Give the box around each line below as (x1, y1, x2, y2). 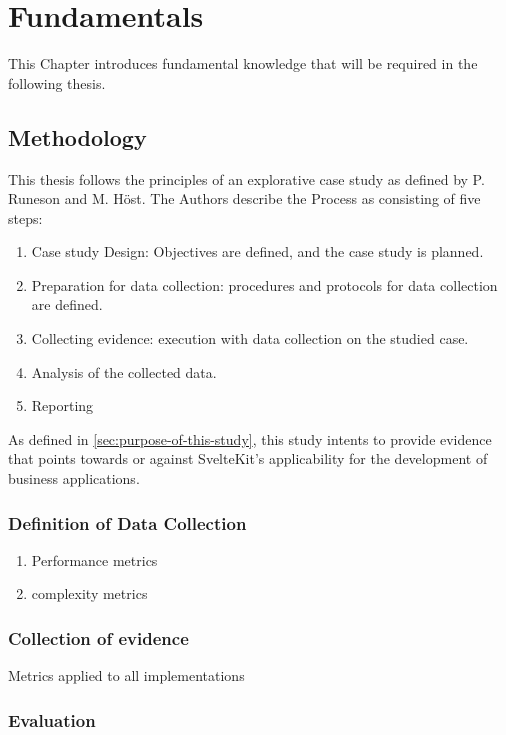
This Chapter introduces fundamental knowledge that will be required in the (8, 53, 478, 74)
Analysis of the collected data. (31, 361, 217, 382)
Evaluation (8, 707, 96, 732)
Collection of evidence (8, 625, 189, 650)
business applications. (8, 468, 140, 489)
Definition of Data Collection (8, 510, 247, 535)
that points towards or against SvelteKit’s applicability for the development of (8, 448, 488, 469)
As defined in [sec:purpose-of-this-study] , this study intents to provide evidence (8, 428, 492, 449)
